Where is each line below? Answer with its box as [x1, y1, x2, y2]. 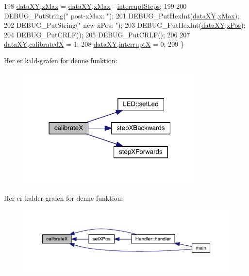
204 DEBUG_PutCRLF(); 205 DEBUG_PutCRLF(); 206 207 [4, 29, 190, 39]
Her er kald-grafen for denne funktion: [4, 55, 117, 65]
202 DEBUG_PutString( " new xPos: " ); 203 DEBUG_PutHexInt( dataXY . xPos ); [4, 20, 246, 30]
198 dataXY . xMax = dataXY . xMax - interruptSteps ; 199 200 [4, 1, 187, 11]
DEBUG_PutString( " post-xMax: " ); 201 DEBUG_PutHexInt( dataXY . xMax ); [4, 10, 239, 20]
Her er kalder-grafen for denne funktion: [4, 192, 123, 203]
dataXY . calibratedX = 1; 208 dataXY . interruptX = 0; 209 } [4, 39, 184, 49]
